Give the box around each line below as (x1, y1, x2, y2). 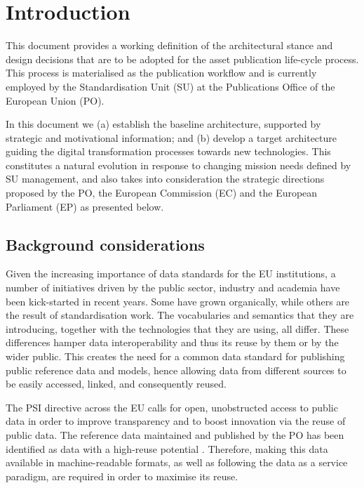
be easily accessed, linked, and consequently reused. (6, 376, 227, 391)
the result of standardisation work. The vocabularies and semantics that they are (6, 308, 354, 322)
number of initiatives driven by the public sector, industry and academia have (6, 280, 340, 295)
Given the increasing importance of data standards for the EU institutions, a (6, 266, 336, 281)
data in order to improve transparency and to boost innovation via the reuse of (6, 414, 346, 428)
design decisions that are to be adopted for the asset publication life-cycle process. (6, 51, 359, 66)
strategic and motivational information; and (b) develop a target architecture (6, 130, 337, 145)
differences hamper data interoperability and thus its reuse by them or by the (6, 335, 339, 350)
